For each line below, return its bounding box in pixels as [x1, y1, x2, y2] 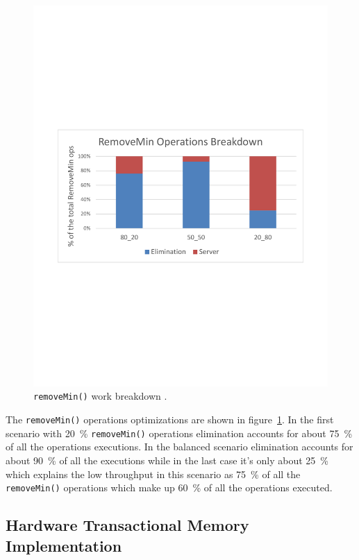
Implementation [6, 534, 122, 556]
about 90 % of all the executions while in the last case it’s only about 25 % [6, 453, 329, 468]
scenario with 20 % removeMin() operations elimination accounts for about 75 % [6, 425, 353, 440]
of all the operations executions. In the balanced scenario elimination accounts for [6, 439, 353, 454]
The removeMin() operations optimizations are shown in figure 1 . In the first [6, 412, 334, 427]
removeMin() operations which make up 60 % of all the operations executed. [6, 480, 333, 495]
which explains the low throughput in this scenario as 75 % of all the [6, 466, 301, 481]
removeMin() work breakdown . [33, 389, 167, 403]
